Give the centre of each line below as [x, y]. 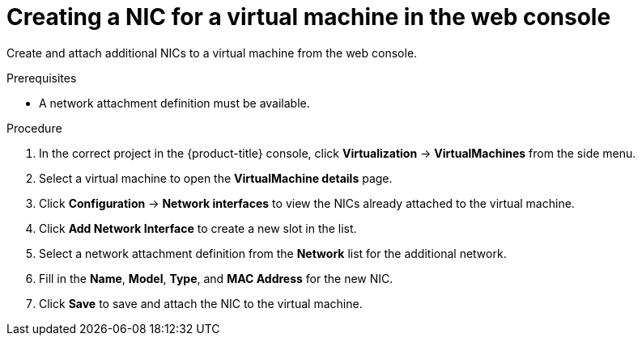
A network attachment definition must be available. [174, 103]
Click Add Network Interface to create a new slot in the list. [198, 228]
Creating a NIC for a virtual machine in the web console [309, 17]
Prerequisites [42, 78]
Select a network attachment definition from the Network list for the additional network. [273, 253]
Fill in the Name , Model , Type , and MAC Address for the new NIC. [216, 278]
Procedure [34, 128]
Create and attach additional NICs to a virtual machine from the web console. [212, 53]
